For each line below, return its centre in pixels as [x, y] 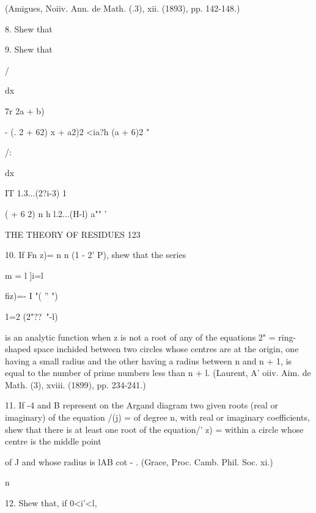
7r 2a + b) [25, 110]
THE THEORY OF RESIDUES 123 [73, 234]
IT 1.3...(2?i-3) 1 [36, 193]
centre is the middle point [53, 441]
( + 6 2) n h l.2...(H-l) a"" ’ [56, 213]
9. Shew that [29, 49]
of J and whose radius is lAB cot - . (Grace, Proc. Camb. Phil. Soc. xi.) [139, 461]
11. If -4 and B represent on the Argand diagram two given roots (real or [142, 405]
